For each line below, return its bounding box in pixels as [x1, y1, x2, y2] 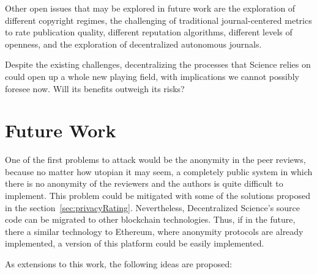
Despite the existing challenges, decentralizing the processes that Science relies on [5, 58, 311, 71]
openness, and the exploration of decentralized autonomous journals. [5, 37, 262, 50]
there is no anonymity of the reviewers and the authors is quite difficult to [5, 177, 283, 190]
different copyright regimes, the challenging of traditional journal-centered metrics [5, 13, 312, 26]
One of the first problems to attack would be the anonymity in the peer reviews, [5, 153, 306, 166]
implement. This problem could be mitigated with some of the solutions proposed [5, 189, 311, 202]
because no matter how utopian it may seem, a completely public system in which [5, 165, 313, 178]
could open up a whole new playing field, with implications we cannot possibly [5, 70, 299, 82]
